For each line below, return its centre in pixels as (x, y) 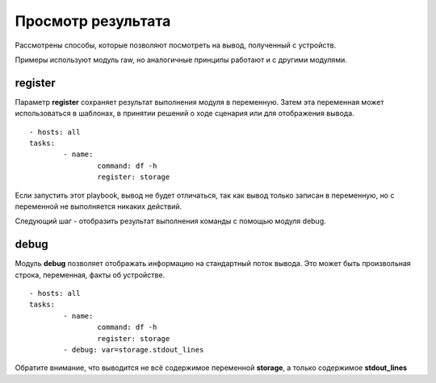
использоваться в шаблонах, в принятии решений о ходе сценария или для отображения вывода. (184, 114)
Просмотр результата (93, 21)
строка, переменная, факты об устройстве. (90, 275)
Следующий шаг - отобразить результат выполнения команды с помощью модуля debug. (170, 221)
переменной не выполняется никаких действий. (98, 206)
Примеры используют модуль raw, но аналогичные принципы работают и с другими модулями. (181, 60)
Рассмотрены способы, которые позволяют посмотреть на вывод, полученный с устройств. (176, 45)
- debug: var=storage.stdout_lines (134, 350)
